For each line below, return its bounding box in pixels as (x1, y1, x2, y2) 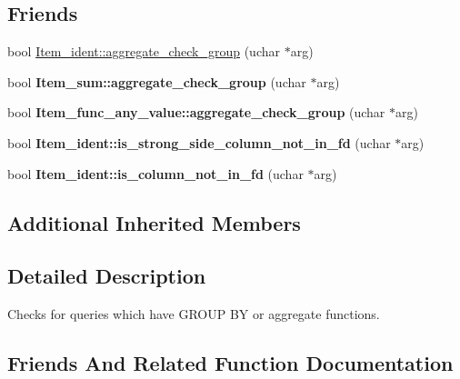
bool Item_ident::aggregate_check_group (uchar (7, 42, 280, 61)
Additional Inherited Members (7, 208, 301, 236)
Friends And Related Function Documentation (7, 349, 454, 377)
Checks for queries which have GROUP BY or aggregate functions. (7, 304, 380, 324)
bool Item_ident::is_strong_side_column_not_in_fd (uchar (7, 133, 391, 152)
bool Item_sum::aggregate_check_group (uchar (7, 72, 306, 91)
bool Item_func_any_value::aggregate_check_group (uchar (7, 103, 385, 122)
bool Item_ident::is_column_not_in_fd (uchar (7, 164, 304, 183)
